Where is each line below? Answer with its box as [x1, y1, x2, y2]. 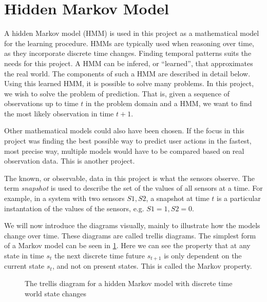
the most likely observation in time [4, 108, 114, 118]
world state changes [25, 288, 86, 298]
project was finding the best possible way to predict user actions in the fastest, [4, 135, 252, 146]
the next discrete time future [54, 250, 145, 260]
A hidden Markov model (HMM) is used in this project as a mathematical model [4, 28, 259, 38]
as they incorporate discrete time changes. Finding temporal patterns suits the [4, 48, 252, 58]
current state [4, 260, 45, 271]
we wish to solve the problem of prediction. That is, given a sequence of [4, 88, 230, 98]
